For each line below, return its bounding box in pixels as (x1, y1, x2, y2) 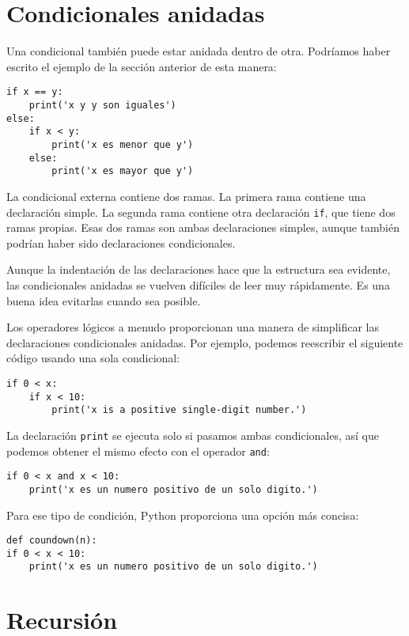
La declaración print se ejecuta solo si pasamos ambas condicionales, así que (6, 426, 379, 443)
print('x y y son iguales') (28, 99, 176, 111)
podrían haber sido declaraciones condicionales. (6, 234, 236, 251)
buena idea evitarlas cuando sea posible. (6, 292, 201, 309)
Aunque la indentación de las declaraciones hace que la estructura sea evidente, (6, 261, 391, 278)
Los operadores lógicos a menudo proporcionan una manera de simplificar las (6, 319, 379, 335)
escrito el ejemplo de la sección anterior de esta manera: (6, 58, 277, 74)
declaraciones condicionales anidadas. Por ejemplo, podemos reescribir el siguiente (6, 334, 403, 350)
